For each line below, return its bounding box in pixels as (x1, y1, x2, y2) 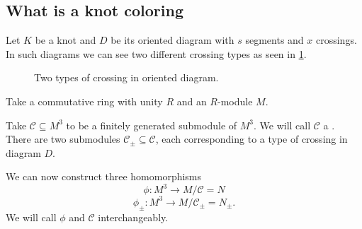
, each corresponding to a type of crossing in (155, 131, 348, 146)
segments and (245, 33, 304, 47)
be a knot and (35, 33, 96, 47)
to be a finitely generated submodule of (66, 117, 237, 132)
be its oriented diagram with (111, 33, 234, 47)
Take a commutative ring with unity (6, 93, 163, 108)
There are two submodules (6, 131, 120, 146)
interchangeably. (98, 209, 169, 224)
